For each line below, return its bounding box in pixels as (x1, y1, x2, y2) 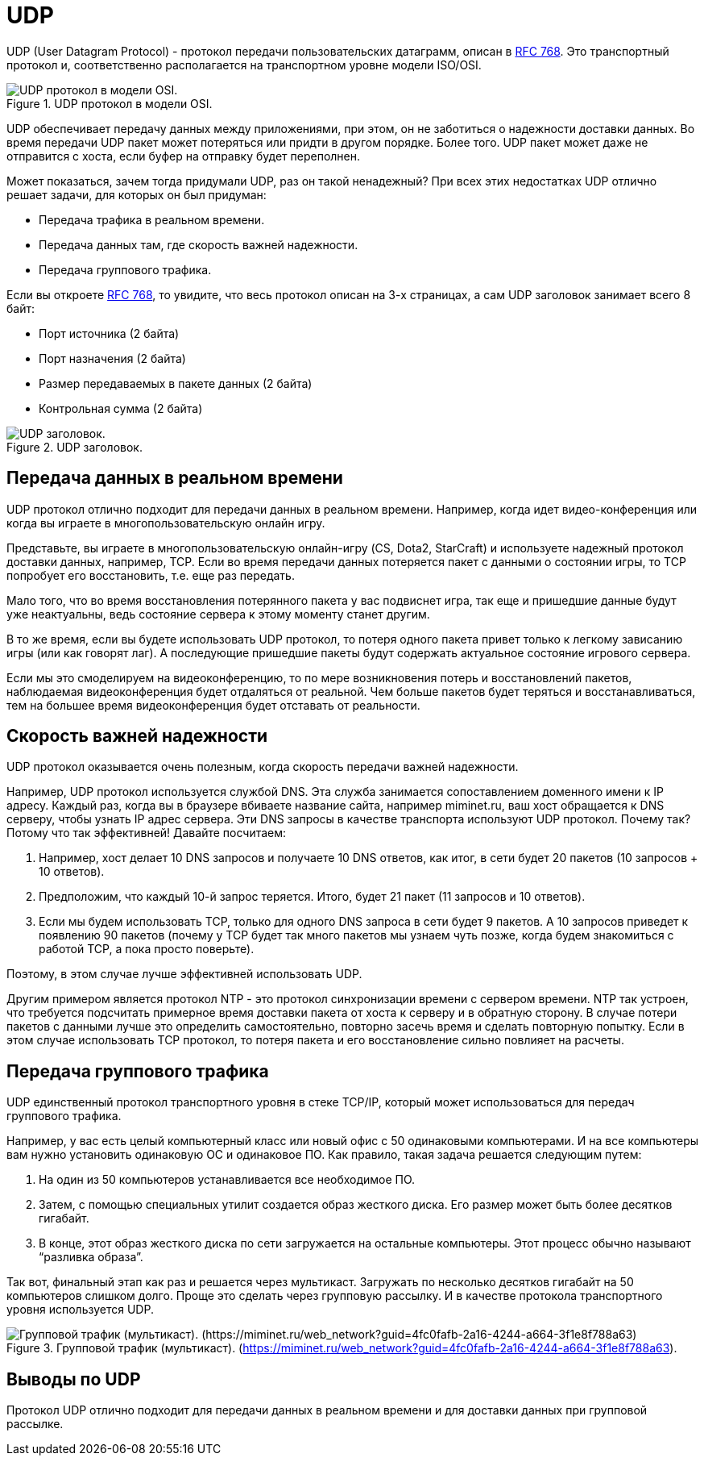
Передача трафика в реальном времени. (39, 212, 265, 227)
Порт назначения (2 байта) (39, 351, 186, 365)
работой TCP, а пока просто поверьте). (39, 942, 255, 956)
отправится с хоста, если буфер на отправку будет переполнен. (6, 148, 361, 163)
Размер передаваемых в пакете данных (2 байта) (39, 376, 313, 390)
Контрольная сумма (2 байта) (39, 401, 203, 415)
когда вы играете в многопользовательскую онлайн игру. (6, 515, 325, 530)
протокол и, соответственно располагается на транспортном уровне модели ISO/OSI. (6, 57, 482, 72)
